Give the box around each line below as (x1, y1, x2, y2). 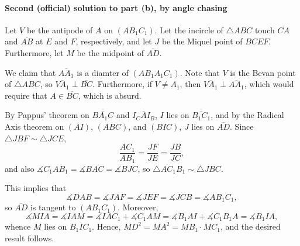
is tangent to (30, 201, 76, 213)
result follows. (5, 231, 54, 244)
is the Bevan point (230, 66, 296, 78)
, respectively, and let (75, 35, 152, 47)
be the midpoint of (77, 46, 144, 58)
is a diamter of (77, 66, 129, 78)
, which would (244, 78, 294, 90)
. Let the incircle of (154, 23, 223, 36)
